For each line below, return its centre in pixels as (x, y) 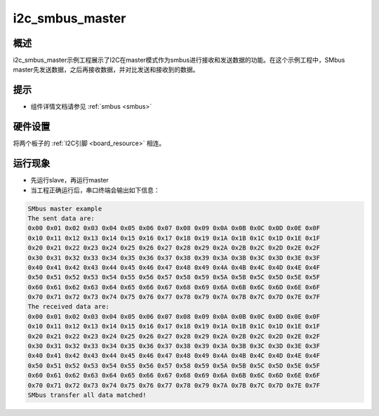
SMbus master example (65, 208)
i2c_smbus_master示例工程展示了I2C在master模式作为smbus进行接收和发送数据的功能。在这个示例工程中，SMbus (179, 60)
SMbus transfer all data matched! (87, 395)
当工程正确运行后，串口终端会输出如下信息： (95, 190)
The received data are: (69, 307)
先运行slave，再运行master (69, 180)
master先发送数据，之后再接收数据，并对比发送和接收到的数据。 (106, 69)
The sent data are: (61, 218)
